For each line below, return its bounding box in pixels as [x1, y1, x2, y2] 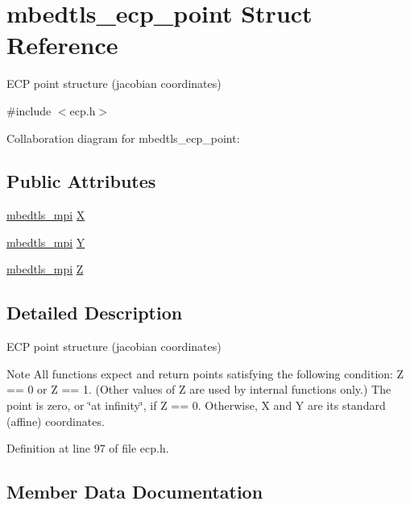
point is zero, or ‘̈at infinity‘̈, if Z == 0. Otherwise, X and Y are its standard [6, 397, 386, 414]
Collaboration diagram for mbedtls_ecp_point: [6, 129, 240, 146]
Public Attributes [6, 169, 156, 194]
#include [6, 102, 52, 119]
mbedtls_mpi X [6, 207, 85, 223]
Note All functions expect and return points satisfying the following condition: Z [6, 365, 404, 382]
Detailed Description [6, 300, 183, 325]
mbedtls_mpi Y [6, 233, 85, 250]
